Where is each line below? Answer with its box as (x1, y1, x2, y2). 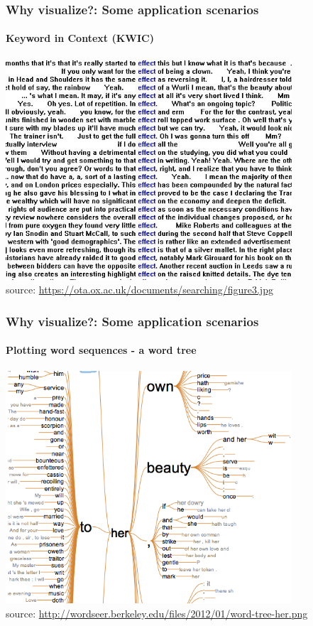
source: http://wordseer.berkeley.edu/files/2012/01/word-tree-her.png (6, 605, 308, 620)
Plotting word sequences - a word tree (6, 342, 197, 357)
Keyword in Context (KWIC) (6, 31, 154, 45)
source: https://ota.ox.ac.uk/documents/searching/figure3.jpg (6, 282, 273, 297)
